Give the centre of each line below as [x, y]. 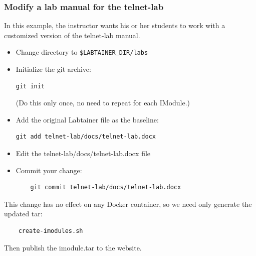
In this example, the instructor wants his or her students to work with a [115, 25]
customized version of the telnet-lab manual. [72, 35]
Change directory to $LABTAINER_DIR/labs [82, 52]
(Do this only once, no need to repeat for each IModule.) [103, 103]
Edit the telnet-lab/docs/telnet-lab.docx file [83, 153]
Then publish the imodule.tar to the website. [73, 247]
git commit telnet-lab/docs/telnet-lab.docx [106, 187]
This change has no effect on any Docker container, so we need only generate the [128, 204]
